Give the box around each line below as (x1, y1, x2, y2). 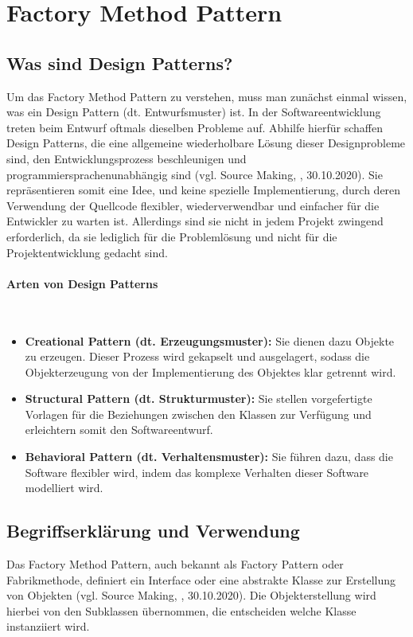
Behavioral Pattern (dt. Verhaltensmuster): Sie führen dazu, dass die (25, 448, 393, 465)
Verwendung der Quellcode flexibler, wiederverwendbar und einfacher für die (6, 197, 380, 213)
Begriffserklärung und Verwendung (6, 518, 300, 543)
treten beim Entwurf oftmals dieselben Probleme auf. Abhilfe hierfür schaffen (6, 119, 383, 135)
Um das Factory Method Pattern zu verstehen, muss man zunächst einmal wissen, (6, 88, 407, 104)
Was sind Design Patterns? (6, 50, 233, 75)
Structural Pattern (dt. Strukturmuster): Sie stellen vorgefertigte (25, 390, 372, 407)
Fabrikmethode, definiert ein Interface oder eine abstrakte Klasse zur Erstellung (6, 571, 396, 588)
